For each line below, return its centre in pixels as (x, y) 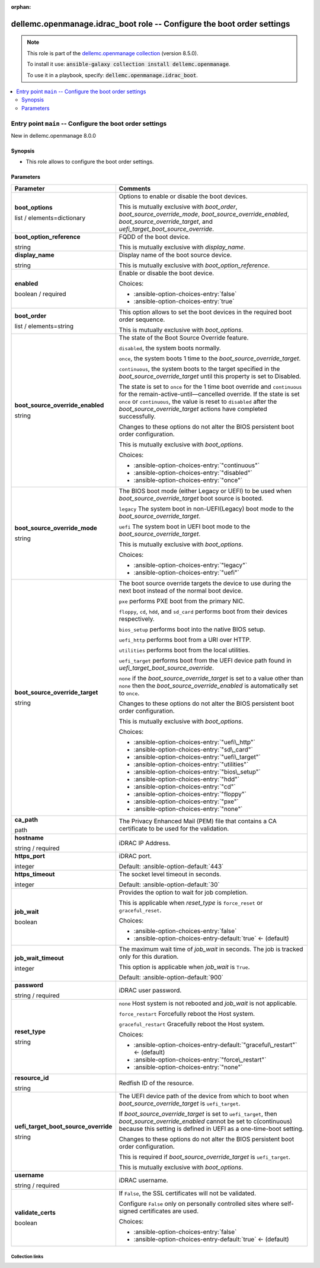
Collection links (27, 1257)
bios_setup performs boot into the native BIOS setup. (192, 629)
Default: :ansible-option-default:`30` (169, 885)
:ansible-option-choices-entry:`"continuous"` (197, 465)
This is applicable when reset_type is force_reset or (191, 902)
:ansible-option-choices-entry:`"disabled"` (193, 473)
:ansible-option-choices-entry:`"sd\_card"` (193, 749)
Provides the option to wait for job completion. (183, 892)
